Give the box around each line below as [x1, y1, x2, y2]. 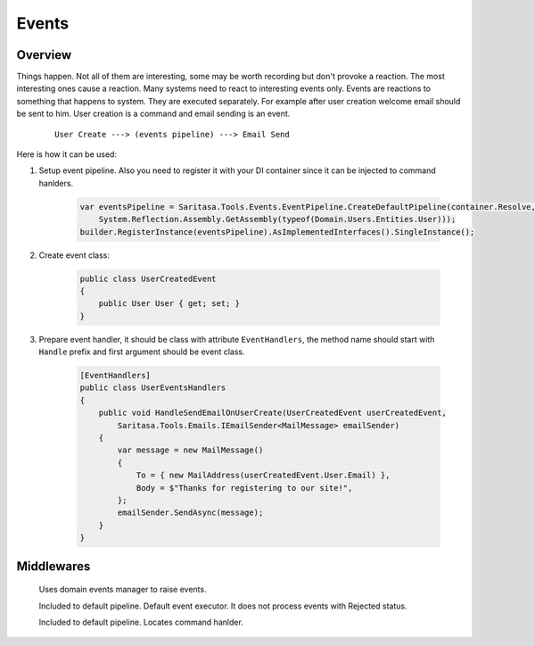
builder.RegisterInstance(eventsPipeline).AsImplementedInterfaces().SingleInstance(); [79, 227, 475, 236]
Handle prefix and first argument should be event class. [38, 346, 245, 357]
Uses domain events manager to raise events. [38, 584, 207, 595]
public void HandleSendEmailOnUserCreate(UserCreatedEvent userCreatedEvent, [98, 408, 448, 418]
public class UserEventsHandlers [79, 383, 226, 393]
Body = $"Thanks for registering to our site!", [136, 483, 353, 493]
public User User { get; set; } [98, 299, 241, 309]
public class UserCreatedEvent [79, 273, 218, 284]
